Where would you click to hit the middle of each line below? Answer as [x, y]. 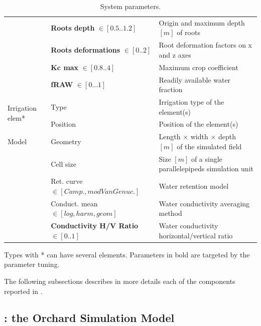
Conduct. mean [74, 203]
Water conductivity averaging [204, 203]
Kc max [65, 67]
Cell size [63, 164]
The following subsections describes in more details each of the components [120, 281]
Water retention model [194, 186]
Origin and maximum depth [202, 22]
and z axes [175, 54]
